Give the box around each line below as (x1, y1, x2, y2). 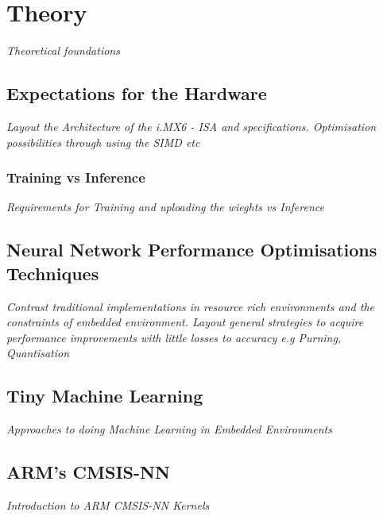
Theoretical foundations (6, 42, 120, 59)
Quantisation (6, 345, 70, 361)
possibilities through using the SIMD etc (6, 133, 200, 150)
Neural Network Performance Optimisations (6, 237, 377, 262)
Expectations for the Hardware (6, 81, 267, 106)
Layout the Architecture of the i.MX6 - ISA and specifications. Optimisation (6, 117, 377, 134)
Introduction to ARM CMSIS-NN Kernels (6, 496, 210, 513)
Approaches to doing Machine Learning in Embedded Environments (6, 421, 332, 437)
